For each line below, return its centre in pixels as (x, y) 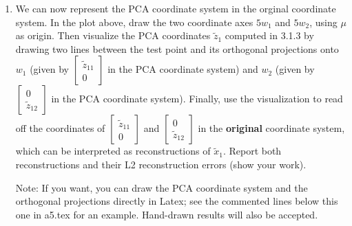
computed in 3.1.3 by (269, 35)
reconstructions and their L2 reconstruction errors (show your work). (161, 164)
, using (323, 22)
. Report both (252, 151)
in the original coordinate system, (271, 128)
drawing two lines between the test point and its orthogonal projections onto (177, 48)
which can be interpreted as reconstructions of (113, 151)
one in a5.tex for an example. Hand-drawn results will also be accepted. (167, 214)
